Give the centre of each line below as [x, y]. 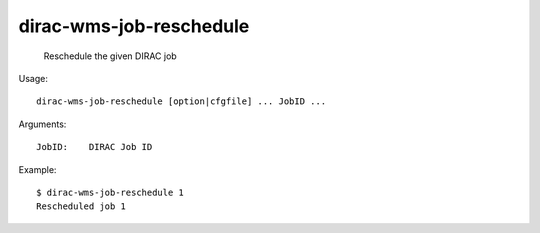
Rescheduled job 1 [81, 206]
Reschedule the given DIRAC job [110, 56]
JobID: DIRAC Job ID [94, 147]
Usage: [33, 78]
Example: [37, 169]
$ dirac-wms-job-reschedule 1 [110, 192]
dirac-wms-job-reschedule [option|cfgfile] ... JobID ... [181, 101]
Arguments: [42, 124]
